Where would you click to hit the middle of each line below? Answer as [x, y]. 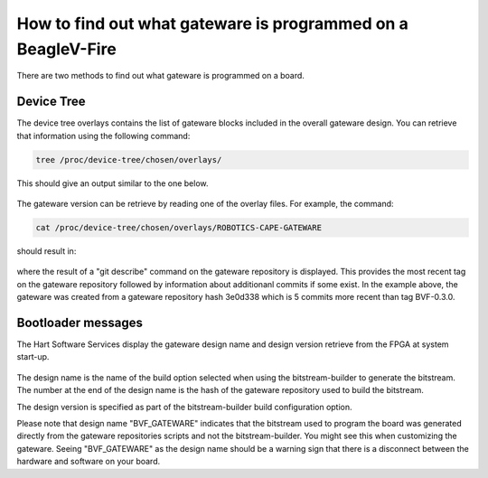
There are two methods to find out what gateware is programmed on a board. [160, 76]
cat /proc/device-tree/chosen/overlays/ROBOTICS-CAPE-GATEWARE [179, 227]
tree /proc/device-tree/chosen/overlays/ [129, 159]
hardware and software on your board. [89, 462]
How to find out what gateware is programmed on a [212, 23]
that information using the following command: [103, 136]
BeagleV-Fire [66, 49]
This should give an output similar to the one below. [113, 183]
